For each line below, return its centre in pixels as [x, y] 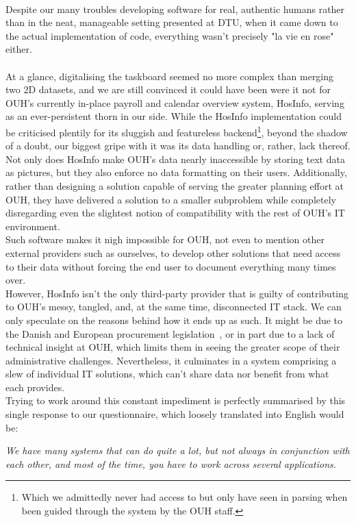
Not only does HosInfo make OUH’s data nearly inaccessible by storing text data [175, 159]
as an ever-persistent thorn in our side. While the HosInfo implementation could [174, 116]
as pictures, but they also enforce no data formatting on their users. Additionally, [176, 172]
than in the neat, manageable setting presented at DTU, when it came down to [172, 22]
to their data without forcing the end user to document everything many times [171, 266]
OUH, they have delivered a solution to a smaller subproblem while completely [171, 199]
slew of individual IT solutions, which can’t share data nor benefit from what [167, 374]
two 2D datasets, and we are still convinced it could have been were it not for [168, 89]
